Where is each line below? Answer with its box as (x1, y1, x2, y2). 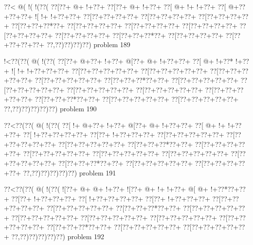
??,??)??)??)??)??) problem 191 (23, 167, 116, 177)
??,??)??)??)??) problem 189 (46, 39, 130, 50)
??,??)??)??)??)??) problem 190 (4, 103, 97, 113)
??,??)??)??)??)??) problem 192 (11, 231, 105, 242)
